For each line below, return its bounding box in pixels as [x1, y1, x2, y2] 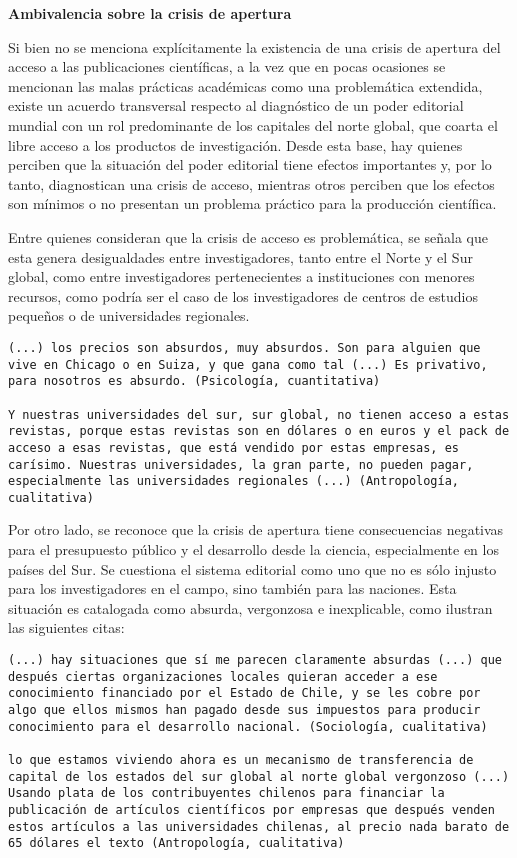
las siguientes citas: [8, 617, 125, 638]
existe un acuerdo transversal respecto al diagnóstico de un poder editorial [8, 95, 464, 116]
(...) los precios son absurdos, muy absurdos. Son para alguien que [8, 340, 481, 355]
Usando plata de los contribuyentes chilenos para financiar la [8, 786, 445, 801]
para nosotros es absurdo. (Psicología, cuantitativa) [8, 374, 381, 389]
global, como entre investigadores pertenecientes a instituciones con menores [8, 266, 475, 287]
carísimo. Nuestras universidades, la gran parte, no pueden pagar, [8, 457, 474, 472]
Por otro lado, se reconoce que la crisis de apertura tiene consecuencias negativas [8, 519, 504, 540]
